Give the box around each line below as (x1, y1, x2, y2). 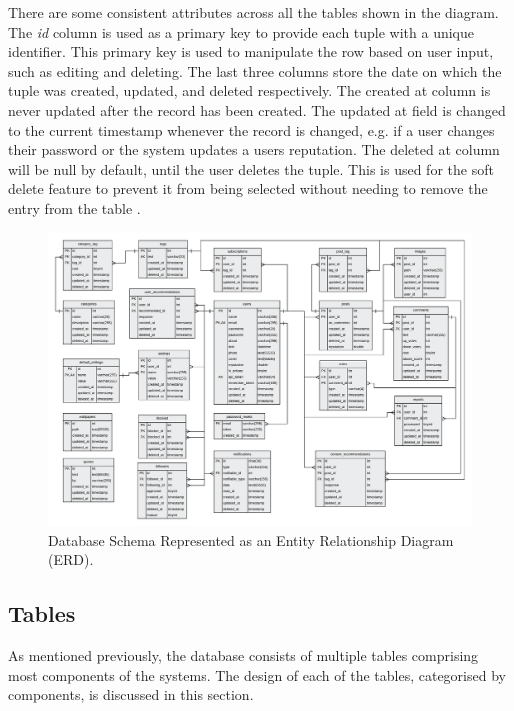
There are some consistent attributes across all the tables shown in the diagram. (8, 2, 499, 22)
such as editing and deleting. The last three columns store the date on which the (8, 60, 502, 81)
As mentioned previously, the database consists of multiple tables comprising (8, 645, 479, 666)
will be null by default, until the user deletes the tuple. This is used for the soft (8, 158, 494, 179)
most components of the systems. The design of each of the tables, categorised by (8, 664, 506, 685)
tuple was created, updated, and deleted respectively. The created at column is (8, 80, 491, 101)
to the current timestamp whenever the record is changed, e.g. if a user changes (8, 119, 495, 140)
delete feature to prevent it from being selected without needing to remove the (8, 178, 488, 199)
